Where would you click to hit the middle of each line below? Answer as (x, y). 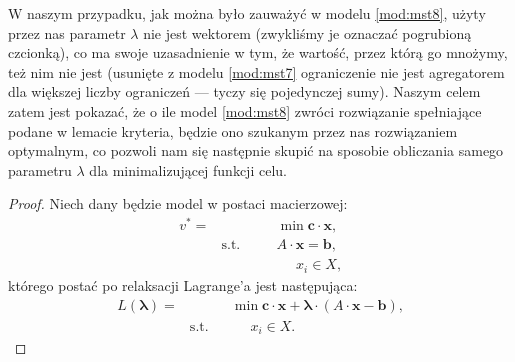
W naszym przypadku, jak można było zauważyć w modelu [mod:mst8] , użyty (247, 13)
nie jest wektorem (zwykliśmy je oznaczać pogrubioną (307, 32)
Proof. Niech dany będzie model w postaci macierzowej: (178, 203)
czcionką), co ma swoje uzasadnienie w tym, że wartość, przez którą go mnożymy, (258, 52)
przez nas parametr (67, 32)
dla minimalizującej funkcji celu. (188, 169)
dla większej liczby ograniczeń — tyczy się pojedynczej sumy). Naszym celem (244, 91)
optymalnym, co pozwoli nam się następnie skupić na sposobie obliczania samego (256, 150)
